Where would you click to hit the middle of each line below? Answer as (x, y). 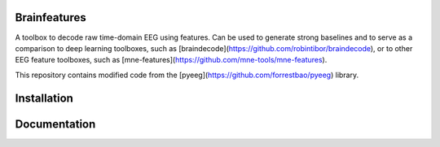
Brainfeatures (51, 17)
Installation (44, 98)
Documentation (55, 124)
